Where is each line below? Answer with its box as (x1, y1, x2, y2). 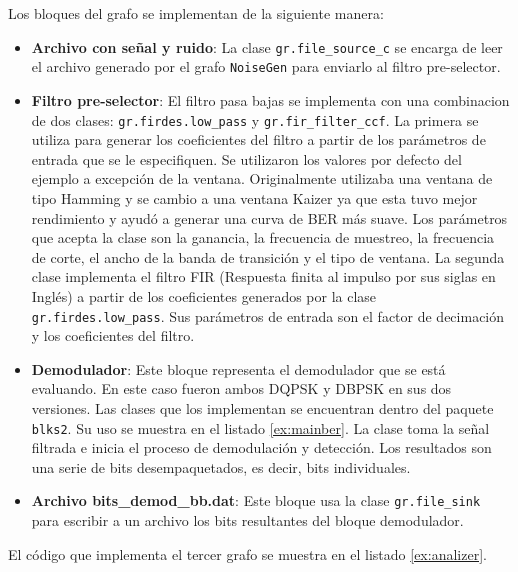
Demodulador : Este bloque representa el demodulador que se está (31, 358, 446, 379)
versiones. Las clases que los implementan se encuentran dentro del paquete (31, 397, 494, 418)
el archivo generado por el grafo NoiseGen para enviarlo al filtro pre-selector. (31, 56, 501, 77)
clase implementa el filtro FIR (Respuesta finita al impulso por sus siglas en (31, 266, 496, 287)
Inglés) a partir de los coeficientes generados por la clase (31, 285, 377, 306)
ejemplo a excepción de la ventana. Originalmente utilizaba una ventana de (31, 168, 493, 189)
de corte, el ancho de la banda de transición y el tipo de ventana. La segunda (31, 246, 505, 267)
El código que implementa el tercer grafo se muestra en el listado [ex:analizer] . (8, 543, 487, 564)
